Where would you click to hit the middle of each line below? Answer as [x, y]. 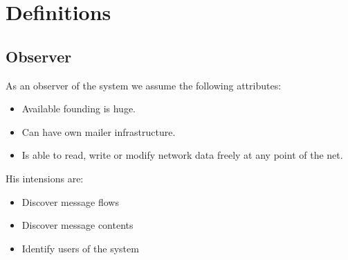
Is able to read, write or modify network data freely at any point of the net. [182, 155]
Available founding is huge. [79, 109]
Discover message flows [70, 201]
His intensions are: [45, 178]
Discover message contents [77, 225]
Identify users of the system [80, 248]
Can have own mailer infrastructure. [99, 131]
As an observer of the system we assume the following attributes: [144, 85]
